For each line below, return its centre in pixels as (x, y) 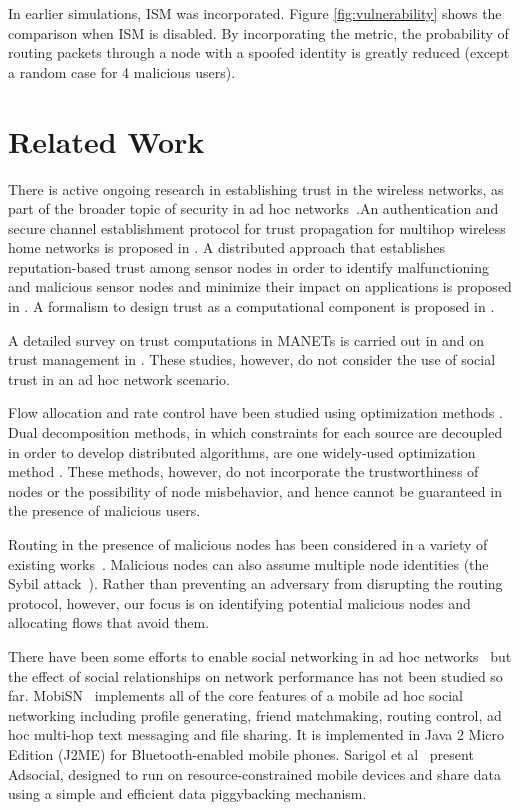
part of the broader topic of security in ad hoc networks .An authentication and (253, 208)
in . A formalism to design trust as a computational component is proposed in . (251, 306)
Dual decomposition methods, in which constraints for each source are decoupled (255, 432)
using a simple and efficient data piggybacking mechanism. (187, 793)
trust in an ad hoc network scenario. (119, 378)
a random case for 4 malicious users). (122, 71)
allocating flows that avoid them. (109, 622)
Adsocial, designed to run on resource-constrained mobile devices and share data (254, 773)
